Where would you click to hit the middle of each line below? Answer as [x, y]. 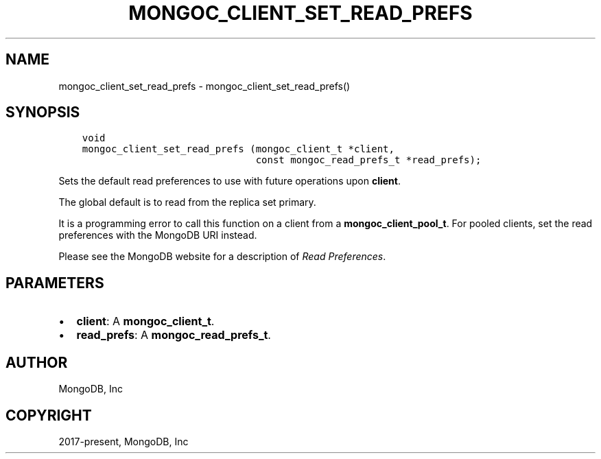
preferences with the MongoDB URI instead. [158, 235]
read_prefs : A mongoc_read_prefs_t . [174, 335]
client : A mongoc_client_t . [145, 321]
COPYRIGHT [49, 415]
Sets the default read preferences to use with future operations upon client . [229, 181]
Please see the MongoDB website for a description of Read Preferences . [222, 257]
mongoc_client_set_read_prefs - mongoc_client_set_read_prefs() [204, 86]
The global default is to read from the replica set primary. [187, 202]
